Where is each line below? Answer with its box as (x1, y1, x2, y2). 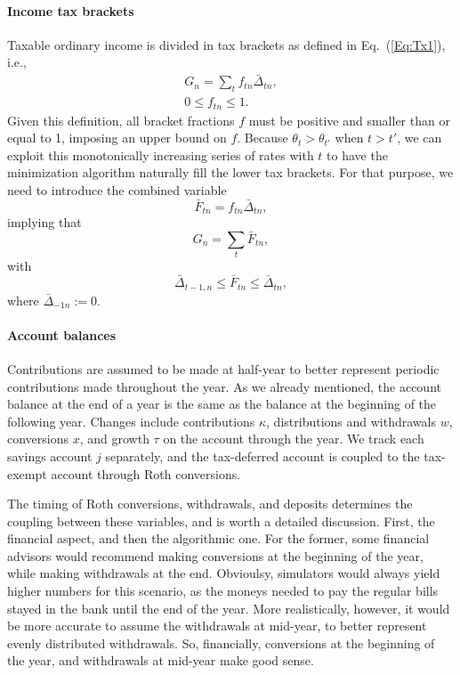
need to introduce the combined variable (7, 180, 227, 199)
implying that (7, 213, 82, 232)
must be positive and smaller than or (248, 110, 450, 129)
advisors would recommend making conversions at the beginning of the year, (7, 546, 424, 565)
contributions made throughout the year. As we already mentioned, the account (7, 377, 441, 395)
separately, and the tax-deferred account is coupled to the (105, 446, 420, 465)
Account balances (7, 325, 117, 344)
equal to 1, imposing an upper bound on (7, 128, 227, 147)
